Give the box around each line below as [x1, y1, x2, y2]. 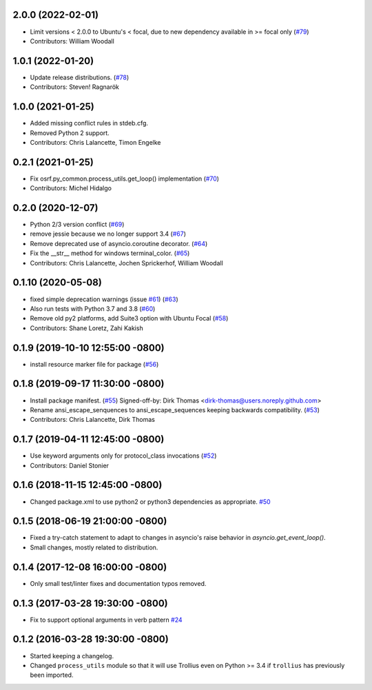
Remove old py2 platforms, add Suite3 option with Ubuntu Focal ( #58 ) [30, 314, 229, 323]
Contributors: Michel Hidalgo [30, 184, 112, 192]
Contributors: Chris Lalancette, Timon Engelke [30, 138, 161, 146]
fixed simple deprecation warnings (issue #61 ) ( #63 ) [30, 295, 178, 303]
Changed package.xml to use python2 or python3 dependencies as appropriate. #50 [30, 497, 271, 506]
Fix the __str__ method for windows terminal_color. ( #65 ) [30, 249, 190, 258]
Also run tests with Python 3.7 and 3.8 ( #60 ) [30, 304, 156, 313]
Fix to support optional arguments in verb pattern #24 [30, 616, 183, 624]
